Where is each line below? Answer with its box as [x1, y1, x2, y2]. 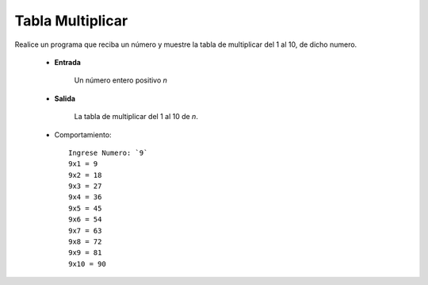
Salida [54, 94, 75, 103]
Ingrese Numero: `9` [68, 148, 148, 157]
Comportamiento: [54, 129, 112, 139]
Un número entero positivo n [74, 75, 168, 85]
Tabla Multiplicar [14, 12, 128, 29]
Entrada [54, 57, 81, 67]
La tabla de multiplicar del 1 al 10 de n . [74, 112, 198, 121]
